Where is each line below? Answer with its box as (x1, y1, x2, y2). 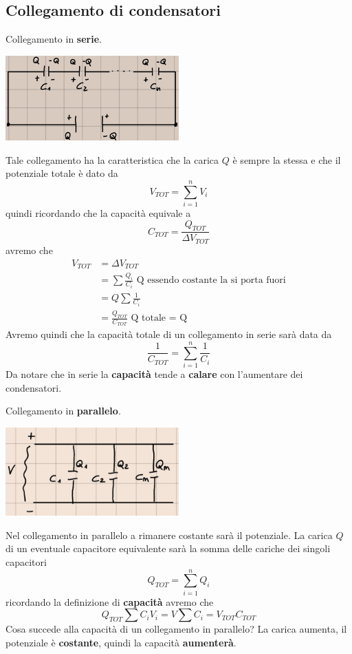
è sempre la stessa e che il (232, 152, 341, 167)
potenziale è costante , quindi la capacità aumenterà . (5, 635, 236, 649)
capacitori (5, 554, 47, 569)
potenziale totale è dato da (5, 166, 118, 180)
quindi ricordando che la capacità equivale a (5, 206, 191, 220)
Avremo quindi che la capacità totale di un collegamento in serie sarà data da (5, 327, 332, 341)
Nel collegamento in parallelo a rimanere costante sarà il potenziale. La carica (5, 527, 333, 542)
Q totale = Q (131, 313, 188, 324)
